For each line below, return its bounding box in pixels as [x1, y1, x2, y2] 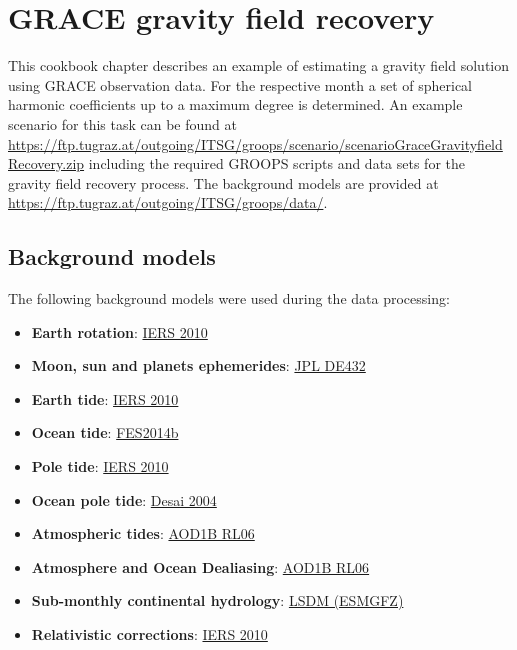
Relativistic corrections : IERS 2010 [31, 624, 268, 645]
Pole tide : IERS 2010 [31, 456, 169, 477]
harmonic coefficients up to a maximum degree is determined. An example [8, 94, 463, 115]
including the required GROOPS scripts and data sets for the [88, 153, 465, 174]
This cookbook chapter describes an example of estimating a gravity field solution [8, 55, 510, 76]
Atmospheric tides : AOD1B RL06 [31, 523, 255, 544]
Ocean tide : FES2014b [31, 422, 179, 443]
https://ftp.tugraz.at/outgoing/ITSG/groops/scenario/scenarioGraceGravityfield [8, 133, 503, 154]
